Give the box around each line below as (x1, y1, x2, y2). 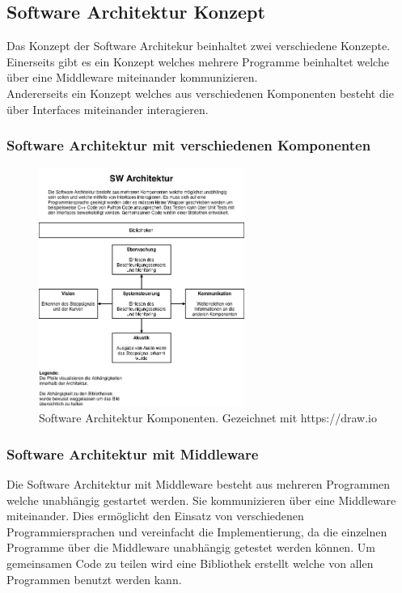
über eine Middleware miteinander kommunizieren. (6, 69, 258, 86)
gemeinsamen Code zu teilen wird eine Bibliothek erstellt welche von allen (6, 554, 374, 571)
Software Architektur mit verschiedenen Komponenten (6, 135, 371, 155)
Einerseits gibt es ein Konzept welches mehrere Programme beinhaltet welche (6, 53, 389, 70)
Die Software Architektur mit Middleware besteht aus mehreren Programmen (6, 475, 391, 492)
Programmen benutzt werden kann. (6, 570, 182, 587)
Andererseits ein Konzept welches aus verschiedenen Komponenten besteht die (6, 84, 394, 101)
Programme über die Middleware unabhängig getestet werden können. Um (6, 539, 375, 556)
